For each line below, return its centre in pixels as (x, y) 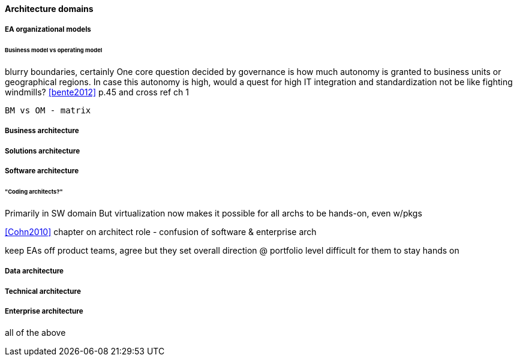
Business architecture (42, 131)
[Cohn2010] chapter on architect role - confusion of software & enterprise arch (161, 231)
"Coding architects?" (34, 192)
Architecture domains (49, 9)
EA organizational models (48, 30)
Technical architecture (43, 291)
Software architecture (42, 171)
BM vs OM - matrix (48, 111)
